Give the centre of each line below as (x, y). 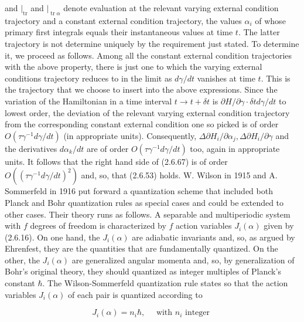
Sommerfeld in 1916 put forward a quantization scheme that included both (139, 191)
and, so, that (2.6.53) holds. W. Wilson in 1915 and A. (179, 175)
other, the (22, 260)
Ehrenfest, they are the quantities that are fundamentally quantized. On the (141, 248)
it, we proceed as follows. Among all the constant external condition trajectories (148, 55)
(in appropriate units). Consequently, (130, 135)
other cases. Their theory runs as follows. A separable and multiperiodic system (148, 214)
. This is (276, 78)
